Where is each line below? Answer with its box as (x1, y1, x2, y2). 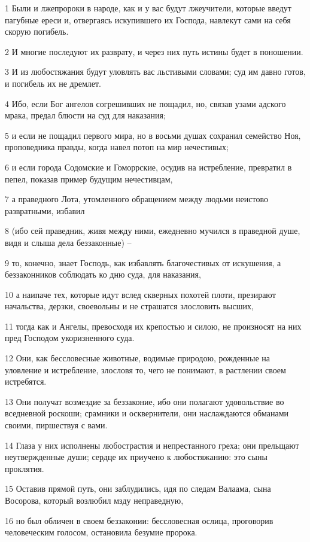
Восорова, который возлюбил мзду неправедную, (5, 494, 184, 506)
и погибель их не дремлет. (5, 77, 101, 89)
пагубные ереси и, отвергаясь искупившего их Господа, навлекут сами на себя (5, 13, 291, 26)
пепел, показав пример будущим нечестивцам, (5, 172, 173, 185)
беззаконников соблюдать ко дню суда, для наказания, (5, 268, 201, 281)
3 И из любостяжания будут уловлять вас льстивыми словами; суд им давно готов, (5, 65, 306, 78)
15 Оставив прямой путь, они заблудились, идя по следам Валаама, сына (5, 482, 271, 495)
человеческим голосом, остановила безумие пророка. (5, 526, 197, 538)
